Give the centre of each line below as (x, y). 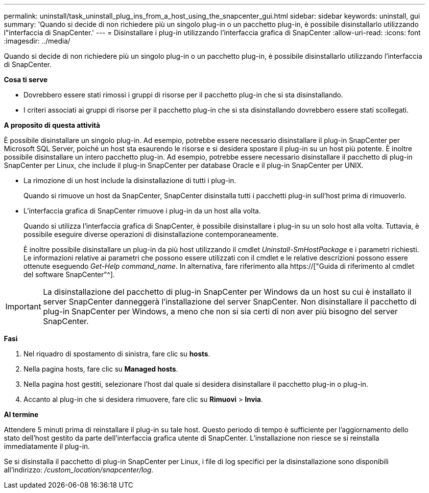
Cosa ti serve (26, 80)
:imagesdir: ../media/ (37, 41)
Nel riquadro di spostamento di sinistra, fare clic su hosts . (117, 354)
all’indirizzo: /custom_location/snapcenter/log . (79, 470)
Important (23, 306)
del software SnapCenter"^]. (69, 274)
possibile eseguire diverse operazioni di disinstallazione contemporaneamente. (151, 234)
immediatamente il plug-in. (47, 446)
